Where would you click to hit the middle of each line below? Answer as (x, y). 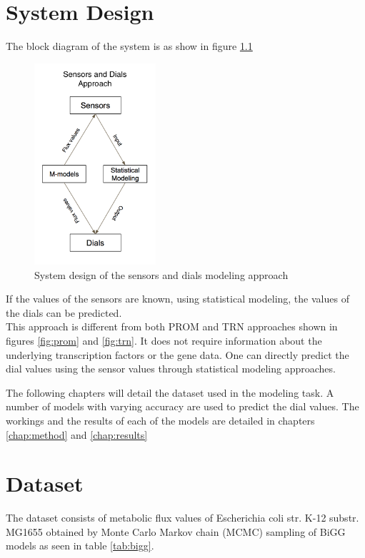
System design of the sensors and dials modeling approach (161, 274)
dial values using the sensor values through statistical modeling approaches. (171, 369)
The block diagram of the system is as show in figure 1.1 (129, 46)
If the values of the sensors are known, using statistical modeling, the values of (177, 299)
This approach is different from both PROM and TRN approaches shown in (172, 326)
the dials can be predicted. (64, 312)
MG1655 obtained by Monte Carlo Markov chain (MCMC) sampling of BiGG (176, 531)
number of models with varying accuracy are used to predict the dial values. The (182, 406)
